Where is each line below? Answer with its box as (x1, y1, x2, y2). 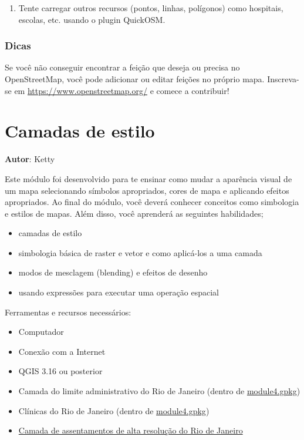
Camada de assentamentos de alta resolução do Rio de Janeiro (18, 424, 243, 436)
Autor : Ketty (5, 153, 55, 165)
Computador (18, 325, 64, 338)
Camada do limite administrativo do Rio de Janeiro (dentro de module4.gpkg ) (18, 385, 300, 397)
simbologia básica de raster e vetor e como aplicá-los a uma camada (18, 246, 262, 258)
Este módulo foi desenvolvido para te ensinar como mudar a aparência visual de (5, 172, 292, 184)
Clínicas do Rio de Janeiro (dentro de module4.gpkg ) (18, 404, 210, 417)
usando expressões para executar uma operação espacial (18, 286, 219, 298)
